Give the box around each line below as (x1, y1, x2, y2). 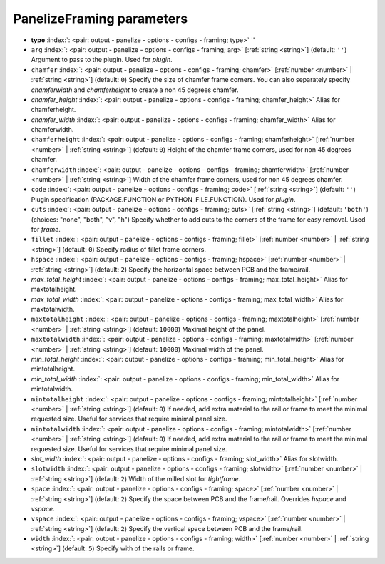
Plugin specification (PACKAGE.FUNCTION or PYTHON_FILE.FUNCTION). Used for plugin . (31, 195, 296, 203)
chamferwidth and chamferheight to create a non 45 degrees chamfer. (31, 86, 239, 94)
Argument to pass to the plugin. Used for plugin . (31, 56, 173, 64)
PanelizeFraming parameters (13, 11, 188, 26)
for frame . (31, 225, 61, 233)
